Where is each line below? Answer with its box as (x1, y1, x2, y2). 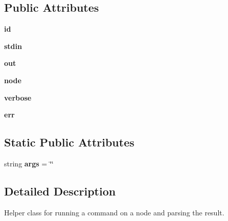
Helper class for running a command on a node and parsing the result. (4, 207, 224, 217)
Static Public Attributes (4, 134, 134, 150)
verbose (4, 92, 32, 103)
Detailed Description (4, 183, 116, 199)
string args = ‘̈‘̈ (4, 158, 54, 168)
